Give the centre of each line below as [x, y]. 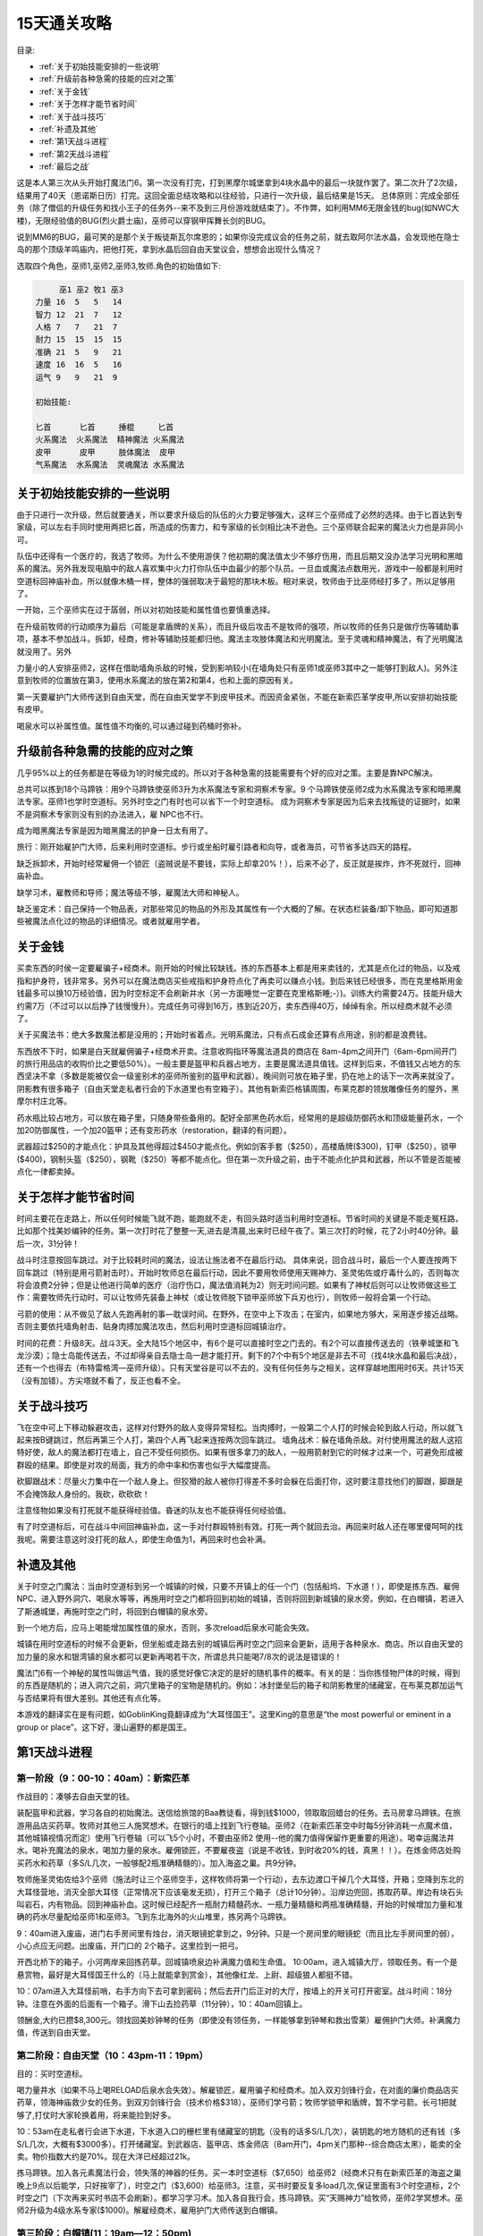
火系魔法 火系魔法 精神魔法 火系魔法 [110, 440]
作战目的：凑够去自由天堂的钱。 [75, 1796]
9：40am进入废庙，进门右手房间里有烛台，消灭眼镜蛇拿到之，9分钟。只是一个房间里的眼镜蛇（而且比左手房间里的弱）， [238, 1933]
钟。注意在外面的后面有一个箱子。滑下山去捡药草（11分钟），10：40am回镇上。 [162, 2003]
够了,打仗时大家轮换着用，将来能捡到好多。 [96, 2114]
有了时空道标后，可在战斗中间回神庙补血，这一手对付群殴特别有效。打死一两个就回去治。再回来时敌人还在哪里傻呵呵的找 [240, 1527]
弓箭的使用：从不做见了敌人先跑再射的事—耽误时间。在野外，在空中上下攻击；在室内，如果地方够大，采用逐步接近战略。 [240, 1314]
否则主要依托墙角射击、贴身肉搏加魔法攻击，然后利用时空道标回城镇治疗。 [153, 1326]
